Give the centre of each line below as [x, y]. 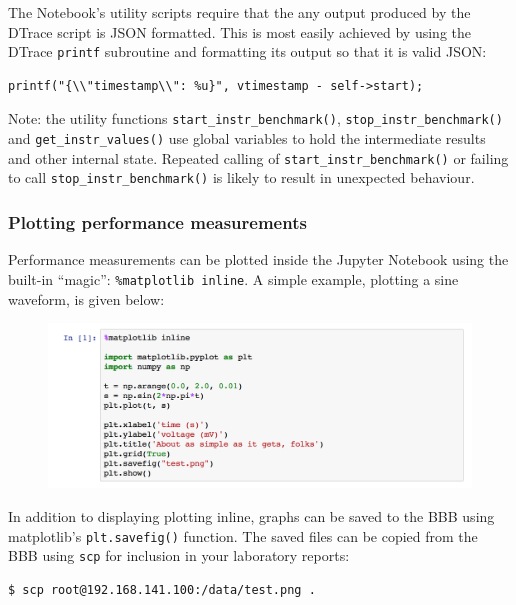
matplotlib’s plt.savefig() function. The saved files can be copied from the [243, 535]
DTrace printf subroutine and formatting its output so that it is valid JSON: [247, 51]
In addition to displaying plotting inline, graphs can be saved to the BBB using [251, 515]
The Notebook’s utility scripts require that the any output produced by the [239, 12]
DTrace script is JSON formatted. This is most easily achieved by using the [240, 31]
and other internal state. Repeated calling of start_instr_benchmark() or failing [258, 157]
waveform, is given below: [86, 298]
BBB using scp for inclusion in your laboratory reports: [179, 555]
